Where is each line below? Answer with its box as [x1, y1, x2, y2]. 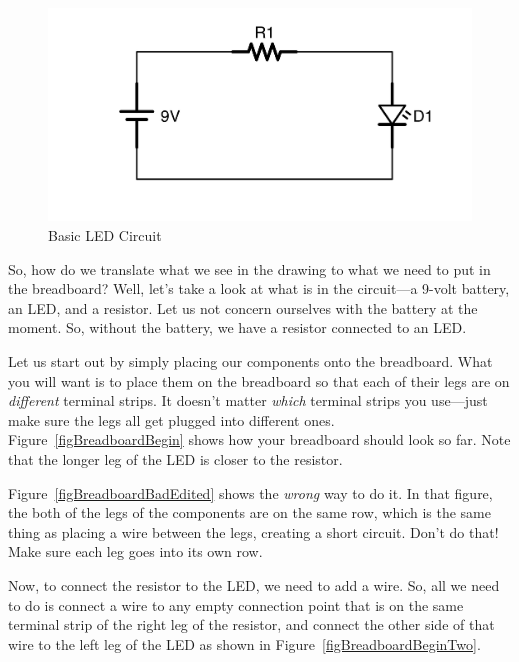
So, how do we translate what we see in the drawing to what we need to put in [8, 258, 491, 279]
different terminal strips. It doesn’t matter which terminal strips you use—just [8, 390, 488, 411]
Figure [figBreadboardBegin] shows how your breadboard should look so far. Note [8, 429, 511, 450]
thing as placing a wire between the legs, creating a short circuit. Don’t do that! [8, 521, 499, 542]
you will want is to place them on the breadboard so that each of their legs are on [8, 370, 510, 391]
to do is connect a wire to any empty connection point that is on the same [8, 594, 464, 615]
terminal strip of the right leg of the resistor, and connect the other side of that [8, 614, 495, 635]
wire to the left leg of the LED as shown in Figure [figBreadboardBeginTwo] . [8, 633, 481, 654]
